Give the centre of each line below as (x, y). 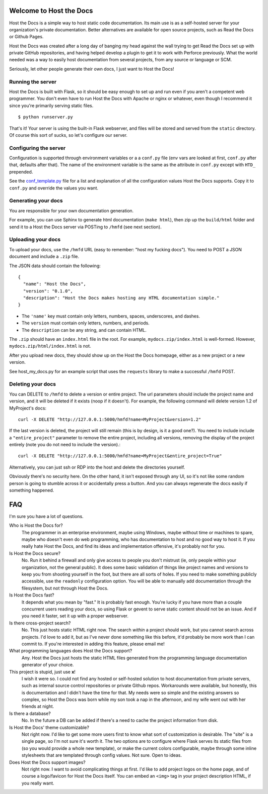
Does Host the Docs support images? (47, 762)
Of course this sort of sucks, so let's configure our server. (68, 135)
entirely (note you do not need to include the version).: (65, 445)
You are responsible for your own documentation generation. (71, 210)
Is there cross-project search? (40, 623)
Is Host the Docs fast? (32, 595)
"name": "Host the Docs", (55, 284)
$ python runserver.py (46, 117)
